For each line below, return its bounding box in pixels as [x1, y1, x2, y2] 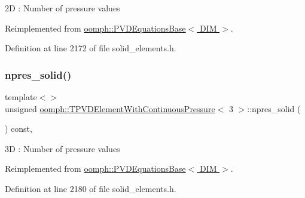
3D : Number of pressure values [5, 142, 120, 154]
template [5, 91, 37, 103]
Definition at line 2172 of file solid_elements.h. [5, 42, 176, 54]
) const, [5, 122, 32, 135]
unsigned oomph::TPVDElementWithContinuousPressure [5, 102, 215, 115]
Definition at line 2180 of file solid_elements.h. [5, 182, 176, 194]
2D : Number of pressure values [5, 2, 120, 14]
